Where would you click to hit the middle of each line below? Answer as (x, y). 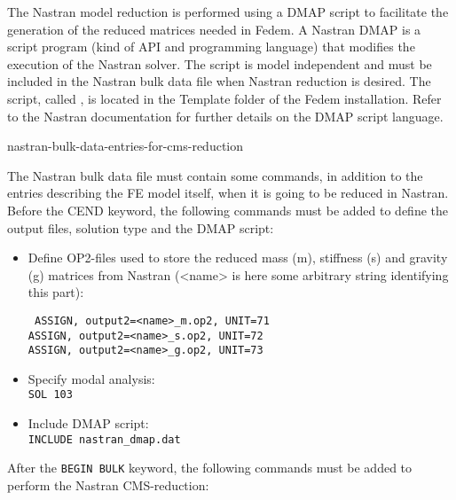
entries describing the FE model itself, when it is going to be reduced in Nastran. (228, 193)
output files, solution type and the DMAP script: (141, 227)
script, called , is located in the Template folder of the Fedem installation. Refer (224, 98)
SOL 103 (50, 395)
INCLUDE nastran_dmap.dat (104, 439)
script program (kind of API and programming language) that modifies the (211, 47)
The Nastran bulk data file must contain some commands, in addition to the (215, 175)
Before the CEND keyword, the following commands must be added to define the (228, 210)
